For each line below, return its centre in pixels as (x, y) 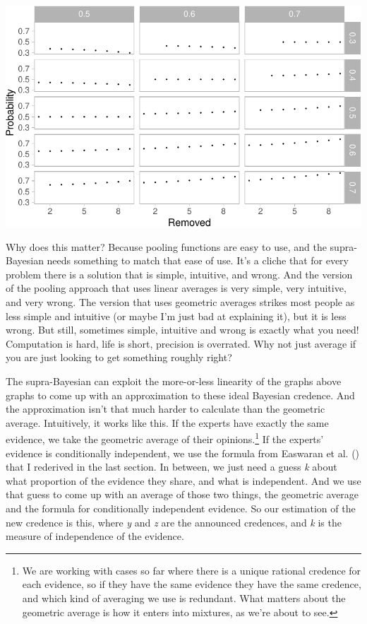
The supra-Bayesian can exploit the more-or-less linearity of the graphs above (174, 381)
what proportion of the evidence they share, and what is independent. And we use (183, 480)
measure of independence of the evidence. (95, 536)
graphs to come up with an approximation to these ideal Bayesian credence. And (180, 395)
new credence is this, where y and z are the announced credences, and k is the (174, 522)
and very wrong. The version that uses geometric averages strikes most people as (180, 302)
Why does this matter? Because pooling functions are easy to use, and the (166, 246)
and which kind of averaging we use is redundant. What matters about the (184, 597)
